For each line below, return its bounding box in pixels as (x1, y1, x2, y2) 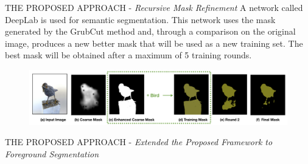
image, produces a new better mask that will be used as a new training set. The (5, 36, 303, 49)
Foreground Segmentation (5, 147, 99, 160)
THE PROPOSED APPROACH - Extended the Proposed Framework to (5, 135, 273, 148)
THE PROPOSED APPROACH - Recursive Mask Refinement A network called (5, 1, 303, 13)
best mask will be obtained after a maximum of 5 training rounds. (5, 49, 252, 61)
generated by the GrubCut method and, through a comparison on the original (5, 25, 296, 38)
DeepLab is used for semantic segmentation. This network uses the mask (5, 13, 276, 26)
